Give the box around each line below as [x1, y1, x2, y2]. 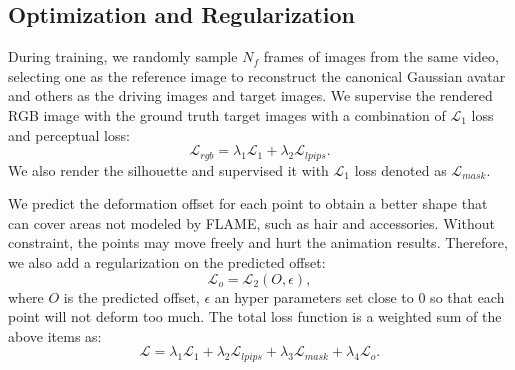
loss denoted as [354, 159, 447, 180]
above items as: [8, 325, 102, 346]
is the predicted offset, [63, 286, 200, 307]
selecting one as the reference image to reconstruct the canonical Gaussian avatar [8, 65, 506, 86]
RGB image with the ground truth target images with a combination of [8, 104, 446, 125]
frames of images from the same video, [263, 46, 499, 67]
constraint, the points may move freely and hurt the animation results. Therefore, [8, 232, 508, 253]
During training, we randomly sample [8, 46, 238, 67]
